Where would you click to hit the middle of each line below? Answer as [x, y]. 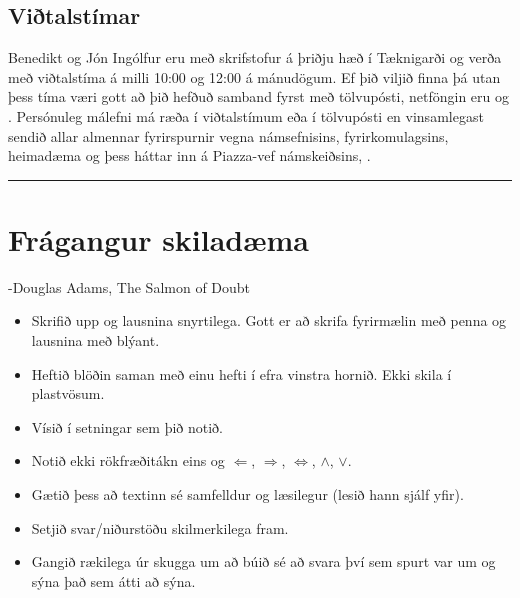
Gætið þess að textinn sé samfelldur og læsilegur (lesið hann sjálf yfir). [247, 494]
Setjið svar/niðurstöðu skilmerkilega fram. [160, 527]
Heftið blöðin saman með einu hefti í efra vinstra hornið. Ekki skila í [241, 373]
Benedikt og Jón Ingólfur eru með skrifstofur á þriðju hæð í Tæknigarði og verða [255, 57]
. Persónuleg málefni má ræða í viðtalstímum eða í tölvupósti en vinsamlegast [246, 115]
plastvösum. [68, 393]
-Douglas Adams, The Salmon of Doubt [129, 286]
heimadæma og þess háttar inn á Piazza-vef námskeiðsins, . [189, 155]
